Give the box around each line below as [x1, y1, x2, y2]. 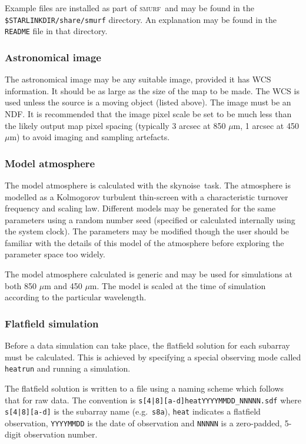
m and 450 [44, 279, 82, 291]
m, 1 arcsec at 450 [233, 119, 299, 131]
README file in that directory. [5, 25, 108, 37]
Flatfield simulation [5, 316, 99, 330]
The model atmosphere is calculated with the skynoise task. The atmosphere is [5, 178, 291, 191]
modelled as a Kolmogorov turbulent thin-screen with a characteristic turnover [5, 190, 288, 203]
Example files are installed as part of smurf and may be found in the [5, 2, 254, 14]
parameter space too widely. [5, 248, 105, 260]
